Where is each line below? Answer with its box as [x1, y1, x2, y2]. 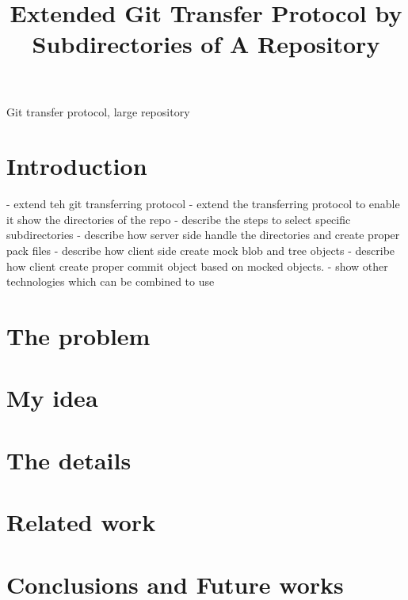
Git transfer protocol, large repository [6, 103, 190, 120]
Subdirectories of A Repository [32, 28, 380, 60]
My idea [6, 382, 98, 414]
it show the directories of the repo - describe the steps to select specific [6, 211, 351, 227]
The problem [6, 320, 151, 352]
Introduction [6, 150, 147, 182]
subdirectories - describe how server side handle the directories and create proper [6, 226, 400, 243]
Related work [6, 506, 156, 538]
